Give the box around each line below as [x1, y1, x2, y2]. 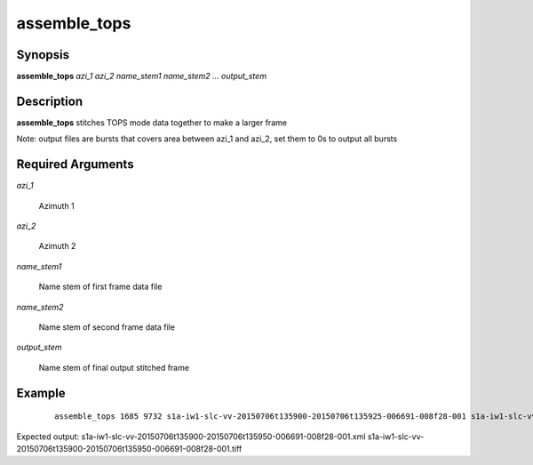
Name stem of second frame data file [38, 322, 175, 333]
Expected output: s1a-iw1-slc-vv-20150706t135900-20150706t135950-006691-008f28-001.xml [16, 431, 366, 442]
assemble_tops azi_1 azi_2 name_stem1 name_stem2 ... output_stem [16, 71, 266, 82]
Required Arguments [16, 156, 134, 172]
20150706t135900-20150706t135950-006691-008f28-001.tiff [16, 443, 243, 453]
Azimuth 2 [38, 241, 76, 252]
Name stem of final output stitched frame [38, 362, 190, 373]
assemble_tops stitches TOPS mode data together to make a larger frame [16, 116, 288, 128]
